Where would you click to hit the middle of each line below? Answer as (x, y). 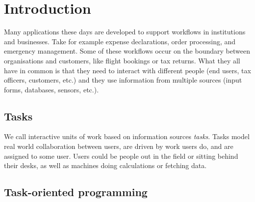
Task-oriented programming (76, 192)
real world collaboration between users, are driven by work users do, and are (119, 146)
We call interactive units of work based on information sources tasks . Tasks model (127, 136)
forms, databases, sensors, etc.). (51, 89)
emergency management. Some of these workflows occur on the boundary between (127, 51)
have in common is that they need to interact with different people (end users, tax (127, 70)
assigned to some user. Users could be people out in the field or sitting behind (121, 156)
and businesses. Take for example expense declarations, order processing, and (120, 41)
